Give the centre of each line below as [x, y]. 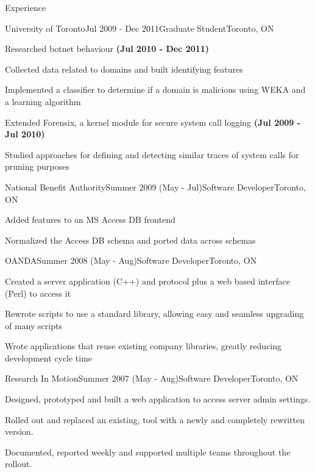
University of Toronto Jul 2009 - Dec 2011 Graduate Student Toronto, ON [140, 28]
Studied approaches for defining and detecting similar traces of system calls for [152, 154]
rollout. [19, 464]
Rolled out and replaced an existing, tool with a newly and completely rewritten [155, 419]
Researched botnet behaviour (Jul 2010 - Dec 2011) [107, 49]
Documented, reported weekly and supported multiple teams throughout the [148, 452]
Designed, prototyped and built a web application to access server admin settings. [158, 399]
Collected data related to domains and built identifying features [124, 69]
